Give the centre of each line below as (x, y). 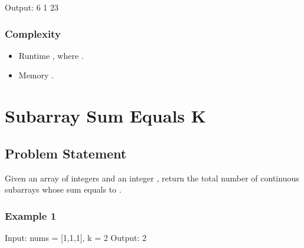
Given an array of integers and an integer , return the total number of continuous (152, 178)
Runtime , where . (51, 55)
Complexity (33, 33)
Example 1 (31, 215)
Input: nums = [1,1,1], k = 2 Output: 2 (76, 237)
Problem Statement (66, 153)
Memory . (36, 75)
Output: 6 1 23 (32, 7)
